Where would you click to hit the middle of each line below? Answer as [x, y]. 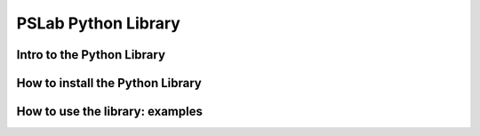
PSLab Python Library [99, 23]
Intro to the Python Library [91, 55]
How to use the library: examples [110, 112]
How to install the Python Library [109, 83]
